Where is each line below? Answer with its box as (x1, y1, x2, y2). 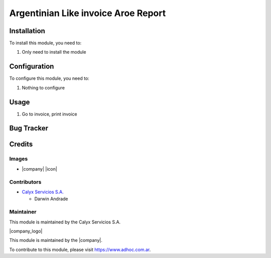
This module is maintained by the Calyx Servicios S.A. (9, 219, 121, 225)
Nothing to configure (22, 84, 65, 90)
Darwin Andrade (34, 196, 68, 202)
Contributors (9, 178, 42, 185)
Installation (9, 27, 45, 35)
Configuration (9, 62, 54, 71)
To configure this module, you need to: (9, 75, 90, 81)
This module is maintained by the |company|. (9, 237, 103, 243)
